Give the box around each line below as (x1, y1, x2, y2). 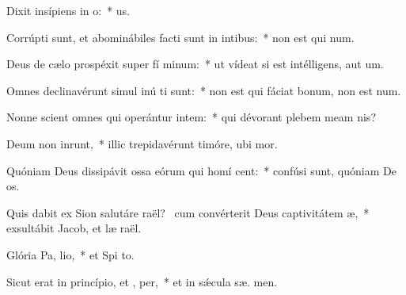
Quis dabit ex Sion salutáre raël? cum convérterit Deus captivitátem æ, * (6, 204, 370, 220)
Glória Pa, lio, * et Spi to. (6, 246, 135, 262)
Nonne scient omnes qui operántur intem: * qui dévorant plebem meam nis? (6, 109, 376, 125)
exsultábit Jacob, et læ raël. (6, 220, 142, 236)
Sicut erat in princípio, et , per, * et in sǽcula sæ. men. (6, 273, 278, 289)
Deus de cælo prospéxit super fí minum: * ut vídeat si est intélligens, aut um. (6, 56, 384, 72)
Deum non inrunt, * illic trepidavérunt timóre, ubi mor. (6, 135, 278, 151)
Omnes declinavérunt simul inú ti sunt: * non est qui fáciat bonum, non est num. (6, 82, 401, 98)
